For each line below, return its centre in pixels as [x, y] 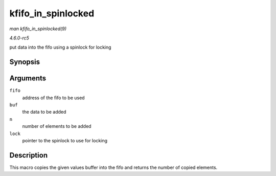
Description [29, 155]
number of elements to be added [57, 126]
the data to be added [44, 112]
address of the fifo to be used [53, 98]
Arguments [28, 79]
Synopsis [25, 62]
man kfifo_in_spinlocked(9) [38, 29]
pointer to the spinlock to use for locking [65, 140]
